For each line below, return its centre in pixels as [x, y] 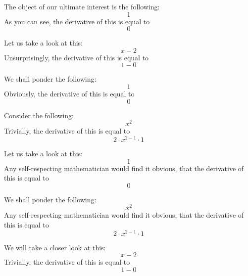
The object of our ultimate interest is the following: [82, 6]
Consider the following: [39, 115]
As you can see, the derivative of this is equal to [77, 21]
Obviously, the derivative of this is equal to [69, 93]
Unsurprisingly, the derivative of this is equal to [76, 57]
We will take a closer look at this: [55, 247]
